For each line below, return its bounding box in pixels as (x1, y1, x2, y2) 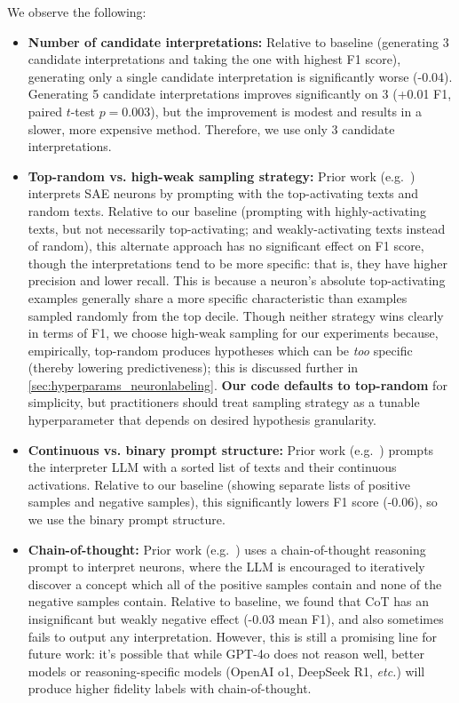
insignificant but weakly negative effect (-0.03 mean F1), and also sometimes (28, 610, 444, 627)
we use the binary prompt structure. (28, 510, 226, 529)
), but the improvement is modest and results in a (150, 101, 422, 120)
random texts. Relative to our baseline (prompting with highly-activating (28, 201, 426, 220)
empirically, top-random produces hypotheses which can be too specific (28, 340, 413, 359)
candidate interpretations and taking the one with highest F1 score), (28, 50, 401, 68)
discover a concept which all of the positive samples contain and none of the (28, 574, 442, 593)
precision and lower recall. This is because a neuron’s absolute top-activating (28, 271, 446, 290)
